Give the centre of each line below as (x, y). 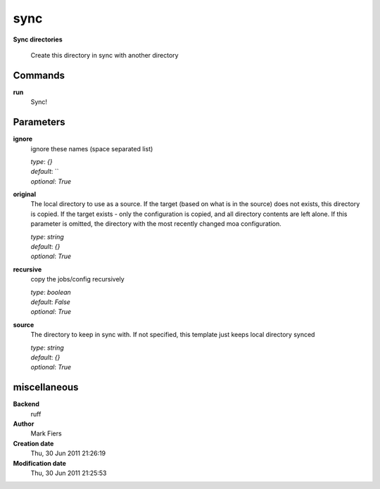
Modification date (40, 463)
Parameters (39, 122)
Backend (26, 404)
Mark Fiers (46, 433)
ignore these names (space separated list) (92, 148)
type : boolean (51, 292)
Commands (39, 75)
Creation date (33, 443)
